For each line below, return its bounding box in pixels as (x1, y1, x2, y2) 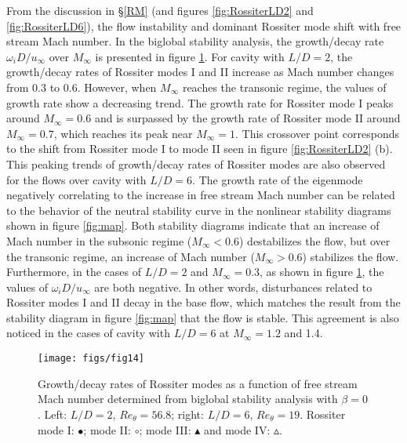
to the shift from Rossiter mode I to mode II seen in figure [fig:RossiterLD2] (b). (6, 140, 393, 157)
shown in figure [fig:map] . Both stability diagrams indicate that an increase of (6, 217, 380, 234)
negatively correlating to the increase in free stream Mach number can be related (6, 187, 395, 203)
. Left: (38, 405, 67, 422)
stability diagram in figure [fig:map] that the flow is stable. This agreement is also (6, 309, 399, 325)
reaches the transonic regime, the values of (182, 78, 387, 95)
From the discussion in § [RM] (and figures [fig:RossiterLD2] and (6, 2, 314, 18)
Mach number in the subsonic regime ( (6, 232, 192, 249)
